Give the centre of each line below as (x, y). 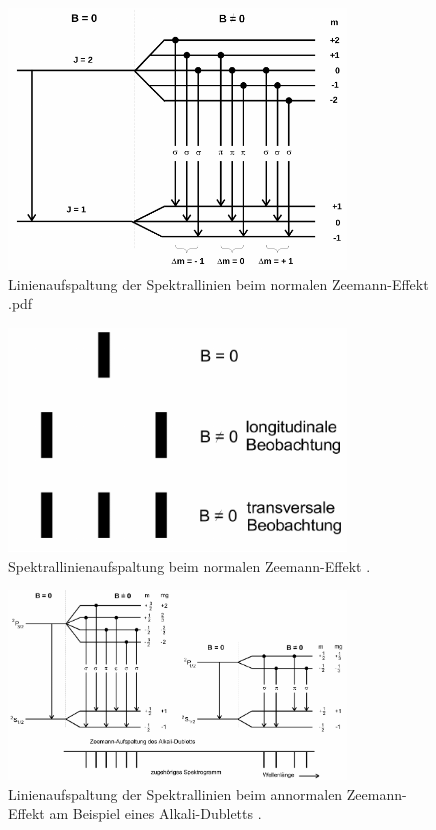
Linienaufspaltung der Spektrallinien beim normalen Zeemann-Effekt (218, 283)
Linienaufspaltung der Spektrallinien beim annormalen (175, 793)
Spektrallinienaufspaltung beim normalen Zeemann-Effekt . (189, 565)
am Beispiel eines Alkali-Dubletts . (155, 813)
